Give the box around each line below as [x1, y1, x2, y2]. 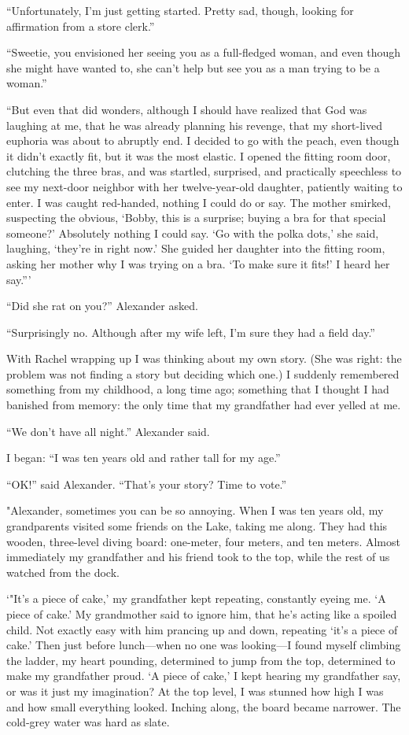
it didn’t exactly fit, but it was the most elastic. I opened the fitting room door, [6, 147, 391, 164]
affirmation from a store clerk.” [6, 17, 155, 34]
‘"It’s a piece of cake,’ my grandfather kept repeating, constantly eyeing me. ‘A [6, 590, 386, 607]
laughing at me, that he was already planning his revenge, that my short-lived [6, 116, 382, 133]
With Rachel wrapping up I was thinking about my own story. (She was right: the [6, 350, 402, 367]
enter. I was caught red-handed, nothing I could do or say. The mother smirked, [6, 194, 391, 210]
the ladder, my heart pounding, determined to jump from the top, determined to [6, 652, 396, 668]
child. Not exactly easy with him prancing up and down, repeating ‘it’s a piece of [6, 621, 398, 637]
